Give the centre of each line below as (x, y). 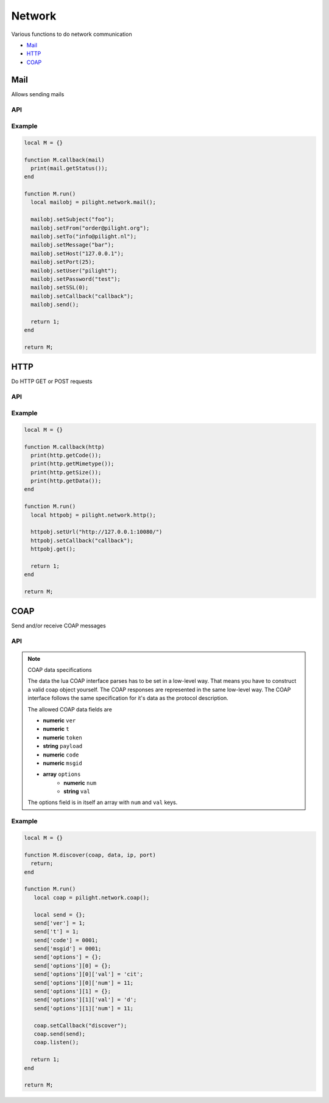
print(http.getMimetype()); (73, 464)
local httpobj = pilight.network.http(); (94, 515)
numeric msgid (62, 763)
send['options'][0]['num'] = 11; (84, 983)
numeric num (80, 783)
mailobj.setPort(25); (63, 262)
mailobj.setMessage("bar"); (73, 245)
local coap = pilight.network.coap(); (92, 897)
